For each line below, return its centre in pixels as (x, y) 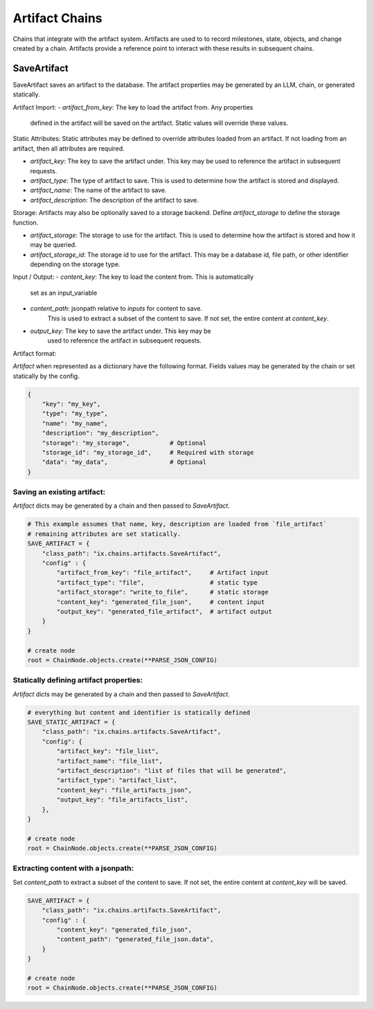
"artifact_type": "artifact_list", (117, 781)
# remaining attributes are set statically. (104, 534)
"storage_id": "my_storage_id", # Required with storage (148, 452)
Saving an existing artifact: (59, 492)
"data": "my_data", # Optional (124, 462)
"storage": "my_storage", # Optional (124, 443)
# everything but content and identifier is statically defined (139, 712)
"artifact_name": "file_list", (109, 761)
